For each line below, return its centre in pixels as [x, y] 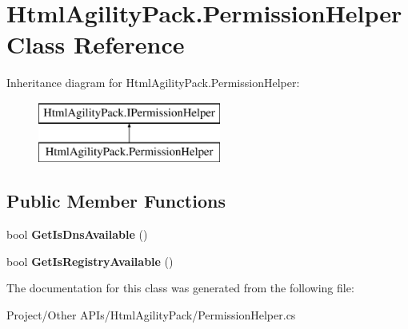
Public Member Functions [116, 201]
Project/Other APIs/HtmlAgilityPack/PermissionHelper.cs [151, 315]
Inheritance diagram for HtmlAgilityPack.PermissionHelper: [153, 83]
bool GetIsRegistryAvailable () [90, 261]
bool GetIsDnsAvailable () [77, 234]
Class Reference [96, 44]
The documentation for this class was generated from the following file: [180, 288]
